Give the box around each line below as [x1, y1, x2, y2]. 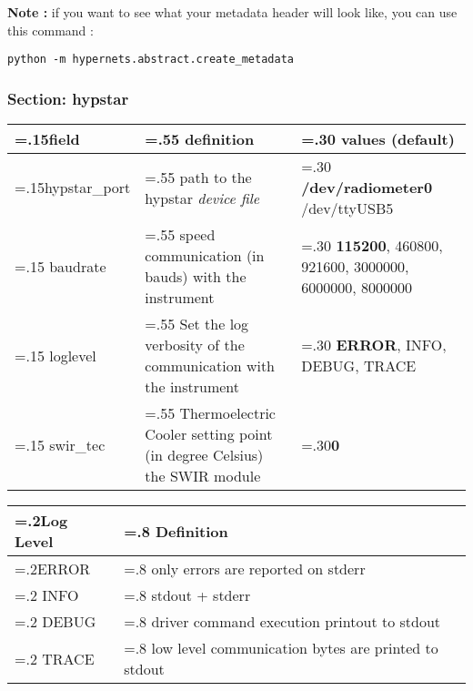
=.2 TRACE [15, 647, 95, 669]
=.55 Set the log [145, 313, 249, 335]
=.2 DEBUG [15, 611, 96, 633]
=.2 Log [15, 510, 68, 532]
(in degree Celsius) [145, 444, 264, 466]
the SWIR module [145, 465, 261, 487]
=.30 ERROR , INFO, [301, 334, 447, 356]
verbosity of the [145, 334, 245, 356]
